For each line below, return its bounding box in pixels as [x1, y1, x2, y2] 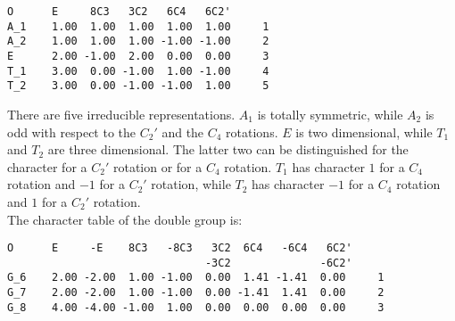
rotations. [226, 122, 278, 141]
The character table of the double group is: [7, 210, 243, 228]
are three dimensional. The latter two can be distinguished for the [47, 140, 409, 159]
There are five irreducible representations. [7, 104, 236, 123]
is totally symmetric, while [257, 104, 403, 123]
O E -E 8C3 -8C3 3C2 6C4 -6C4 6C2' [7, 242, 352, 255]
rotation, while [151, 175, 231, 193]
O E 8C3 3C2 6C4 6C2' [7, 5, 231, 18]
